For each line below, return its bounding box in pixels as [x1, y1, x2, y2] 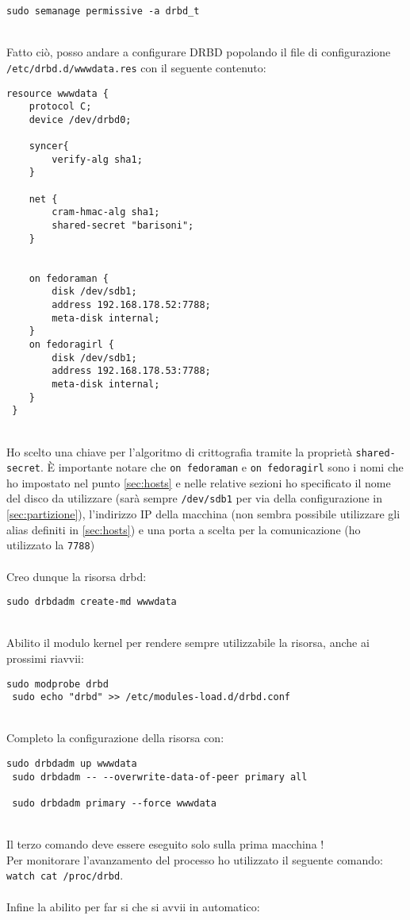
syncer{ [29, 141, 69, 152]
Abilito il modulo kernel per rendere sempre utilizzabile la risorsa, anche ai [6, 634, 370, 651]
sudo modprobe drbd [6, 678, 109, 690]
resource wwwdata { [6, 87, 109, 99]
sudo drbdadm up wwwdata [6, 758, 137, 770]
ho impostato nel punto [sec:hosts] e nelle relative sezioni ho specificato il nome [6, 474, 391, 491]
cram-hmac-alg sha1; [52, 206, 160, 218]
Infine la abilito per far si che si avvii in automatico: [6, 898, 260, 914]
